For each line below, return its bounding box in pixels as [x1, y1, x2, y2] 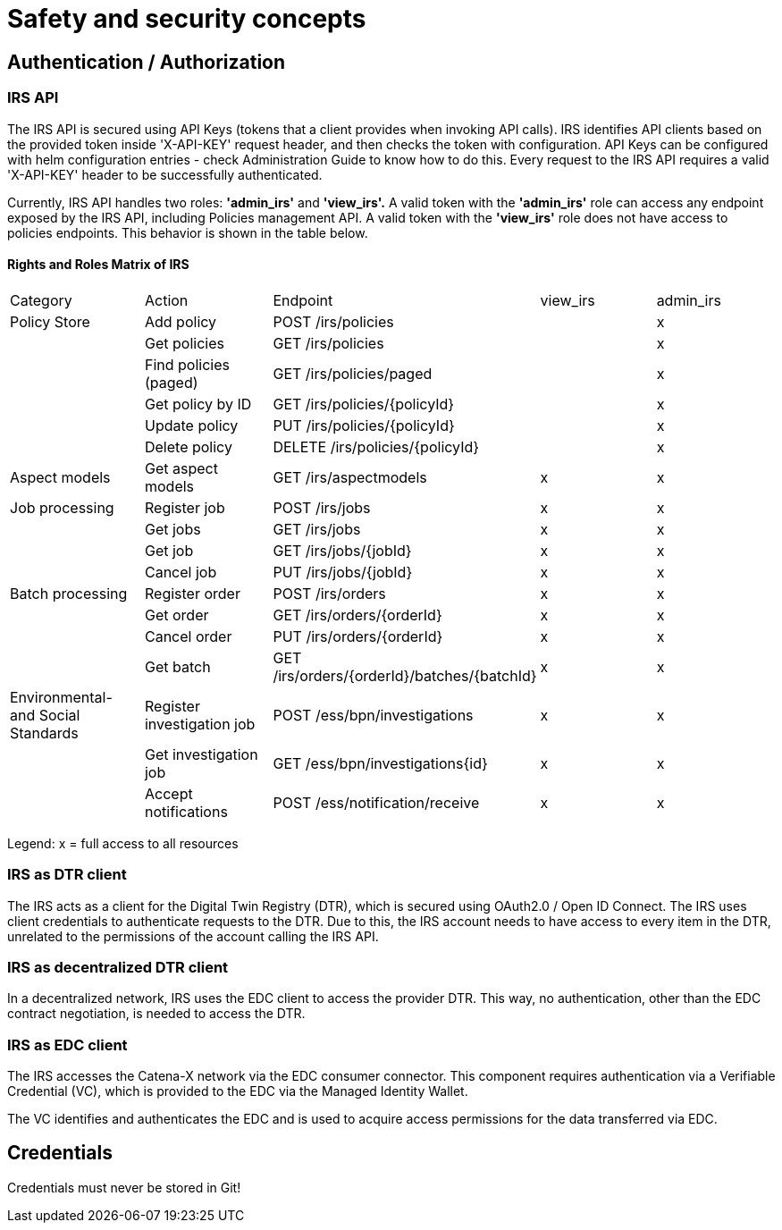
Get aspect [144, 459, 218, 477]
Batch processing [10, 584, 128, 602]
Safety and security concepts [7, 4, 366, 34]
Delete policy [144, 437, 232, 456]
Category [10, 291, 72, 309]
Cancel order [144, 627, 232, 645]
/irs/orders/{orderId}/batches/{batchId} [273, 666, 537, 685]
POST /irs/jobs [273, 498, 371, 517]
